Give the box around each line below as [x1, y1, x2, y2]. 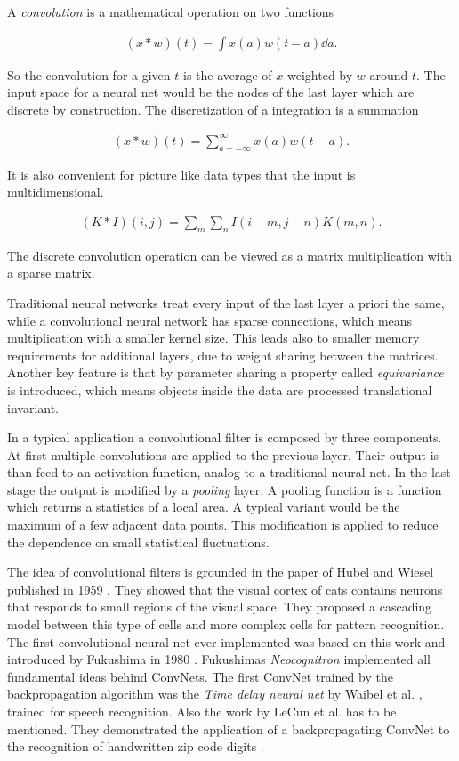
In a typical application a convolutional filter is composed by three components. [7, 428, 442, 447]
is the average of [183, 65, 272, 84]
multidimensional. [7, 182, 104, 201]
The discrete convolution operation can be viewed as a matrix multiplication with [7, 246, 452, 264]
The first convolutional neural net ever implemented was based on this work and [7, 632, 446, 651]
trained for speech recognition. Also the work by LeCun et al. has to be [7, 702, 397, 720]
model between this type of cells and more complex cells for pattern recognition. [7, 615, 445, 634]
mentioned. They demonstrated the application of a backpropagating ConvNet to [7, 719, 450, 738]
